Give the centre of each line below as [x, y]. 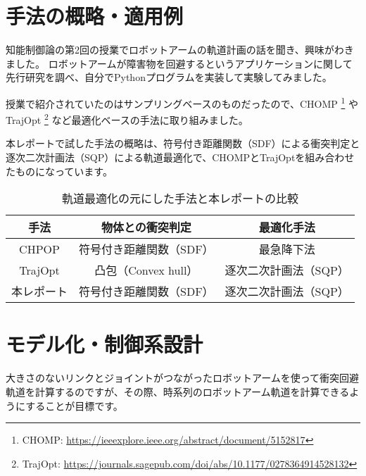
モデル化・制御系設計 [105, 344]
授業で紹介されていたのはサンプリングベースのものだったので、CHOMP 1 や [182, 102]
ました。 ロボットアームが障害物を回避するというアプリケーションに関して [179, 63]
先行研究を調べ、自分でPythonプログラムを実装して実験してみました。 [169, 77]
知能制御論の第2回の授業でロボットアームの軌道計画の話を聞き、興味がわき [180, 50]
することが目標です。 [74, 405]
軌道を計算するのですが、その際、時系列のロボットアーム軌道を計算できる [178, 391]
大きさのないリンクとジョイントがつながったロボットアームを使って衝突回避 [183, 378]
